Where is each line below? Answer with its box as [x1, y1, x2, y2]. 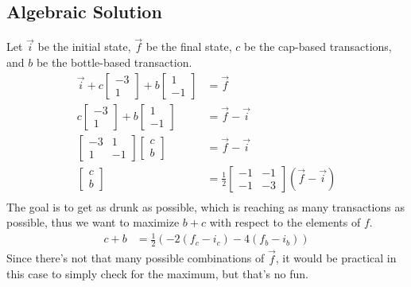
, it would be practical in [275, 250, 397, 266]
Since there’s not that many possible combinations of [6, 250, 265, 266]
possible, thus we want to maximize [6, 214, 180, 231]
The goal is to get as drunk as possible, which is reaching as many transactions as [6, 198, 405, 215]
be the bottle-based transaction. [36, 54, 192, 71]
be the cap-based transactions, [243, 38, 392, 55]
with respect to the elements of [209, 214, 361, 231]
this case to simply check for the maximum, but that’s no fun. [6, 266, 308, 282]
